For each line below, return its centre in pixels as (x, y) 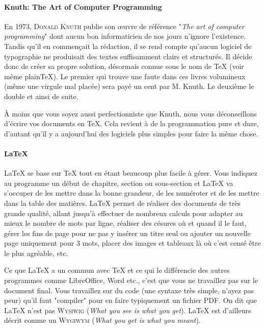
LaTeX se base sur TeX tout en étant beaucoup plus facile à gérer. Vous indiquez (131, 173)
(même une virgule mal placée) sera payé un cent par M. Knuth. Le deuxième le (129, 86)
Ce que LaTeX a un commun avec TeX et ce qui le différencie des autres (117, 270)
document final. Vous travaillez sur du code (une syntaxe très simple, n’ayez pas (129, 290)
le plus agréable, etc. (36, 253)
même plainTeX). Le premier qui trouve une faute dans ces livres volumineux (125, 76)
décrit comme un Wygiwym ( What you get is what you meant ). (102, 320)
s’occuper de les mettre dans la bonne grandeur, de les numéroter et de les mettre (132, 193)
